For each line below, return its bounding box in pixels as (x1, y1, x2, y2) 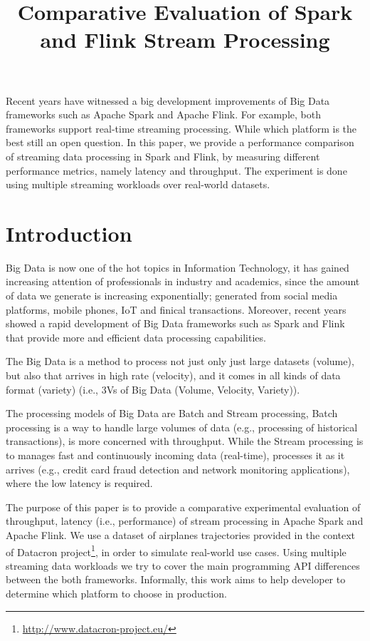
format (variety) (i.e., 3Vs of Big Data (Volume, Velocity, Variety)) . (6, 381, 300, 396)
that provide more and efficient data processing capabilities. (6, 329, 266, 344)
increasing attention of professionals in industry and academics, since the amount (6, 274, 360, 289)
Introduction (6, 218, 132, 247)
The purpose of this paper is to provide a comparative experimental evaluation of (6, 499, 361, 514)
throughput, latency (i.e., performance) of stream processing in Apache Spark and (6, 513, 364, 528)
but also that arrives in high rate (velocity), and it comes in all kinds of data (6, 368, 341, 382)
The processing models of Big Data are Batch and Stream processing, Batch (6, 406, 338, 421)
